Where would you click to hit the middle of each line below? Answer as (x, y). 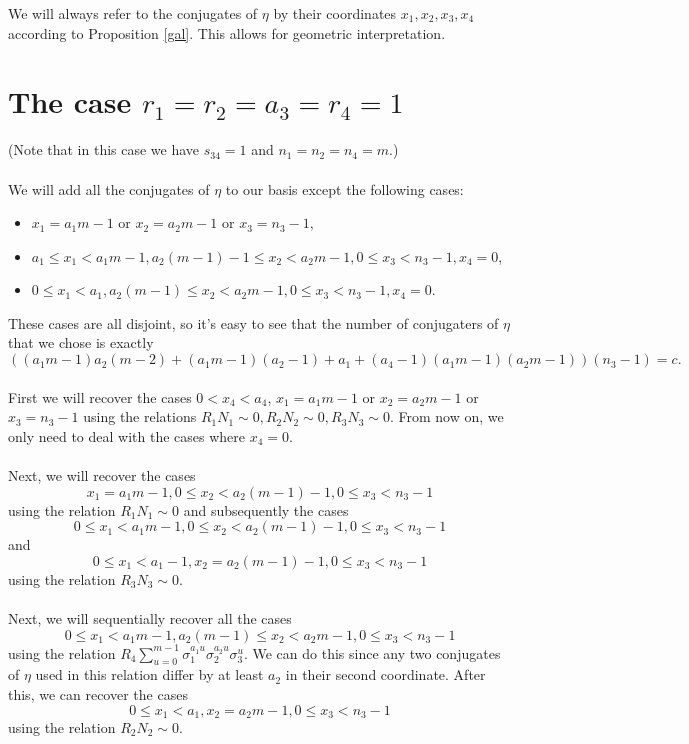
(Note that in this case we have (104, 149)
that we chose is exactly (81, 342)
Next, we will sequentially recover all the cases (150, 618)
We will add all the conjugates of (109, 188)
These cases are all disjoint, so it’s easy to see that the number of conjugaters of (253, 322)
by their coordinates (335, 13)
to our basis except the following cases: (344, 188)
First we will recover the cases (100, 396)
